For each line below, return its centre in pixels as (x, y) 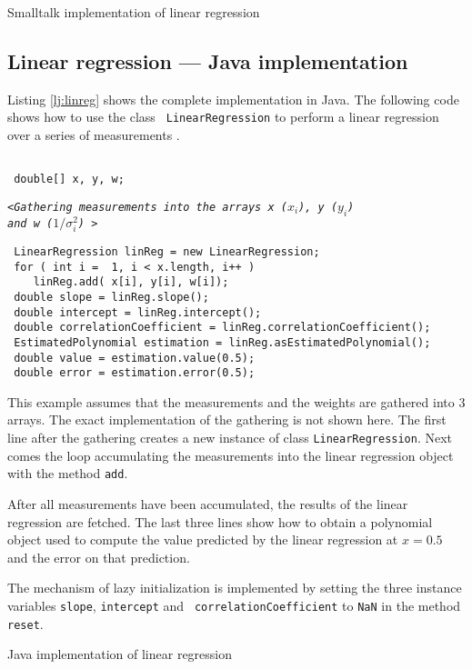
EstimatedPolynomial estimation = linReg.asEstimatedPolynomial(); (222, 342)
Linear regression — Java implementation (208, 60)
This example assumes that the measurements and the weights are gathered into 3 (236, 401)
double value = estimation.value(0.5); (135, 358)
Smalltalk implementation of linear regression (134, 12)
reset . (25, 623)
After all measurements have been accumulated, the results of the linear (208, 503)
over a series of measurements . (94, 135)
